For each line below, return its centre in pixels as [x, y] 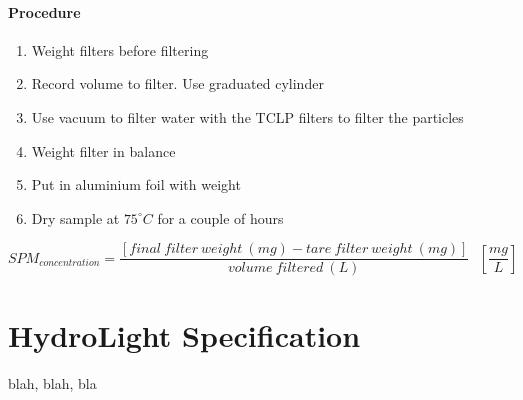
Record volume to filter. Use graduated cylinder [177, 83]
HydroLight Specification [184, 334]
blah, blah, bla [52, 382]
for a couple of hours [220, 217]
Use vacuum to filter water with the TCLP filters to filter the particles [247, 116]
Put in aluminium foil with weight [136, 184]
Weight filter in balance [103, 150]
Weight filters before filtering [120, 49]
